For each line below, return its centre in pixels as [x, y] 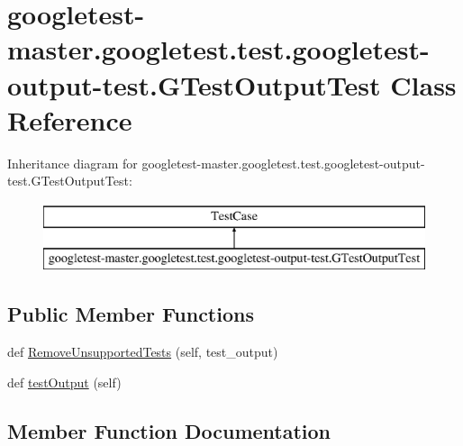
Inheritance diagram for [73, 163]
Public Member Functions [131, 314]
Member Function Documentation [169, 430]
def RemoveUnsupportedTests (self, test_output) [143, 352]
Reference [70, 119]
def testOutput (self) [64, 382]
